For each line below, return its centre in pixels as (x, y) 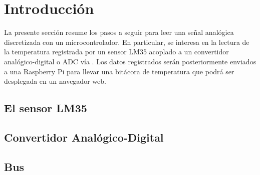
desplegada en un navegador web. (55, 81)
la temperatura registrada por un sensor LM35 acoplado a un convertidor (116, 52)
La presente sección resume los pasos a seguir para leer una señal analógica (119, 32)
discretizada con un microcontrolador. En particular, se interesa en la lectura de (127, 42)
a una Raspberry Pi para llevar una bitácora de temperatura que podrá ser (119, 71)
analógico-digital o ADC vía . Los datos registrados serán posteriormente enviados (130, 61)
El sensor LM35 (46, 108)
